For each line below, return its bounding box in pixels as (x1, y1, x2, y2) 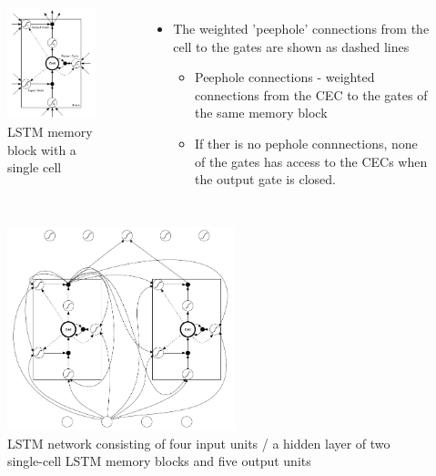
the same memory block (195, 103, 328, 122)
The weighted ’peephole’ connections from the (173, 19, 430, 37)
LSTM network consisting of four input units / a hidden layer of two (7, 433, 390, 452)
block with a (7, 140, 76, 159)
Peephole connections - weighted (195, 67, 375, 87)
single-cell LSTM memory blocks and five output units (7, 451, 311, 471)
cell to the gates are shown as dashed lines (173, 36, 410, 56)
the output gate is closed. (195, 170, 336, 189)
